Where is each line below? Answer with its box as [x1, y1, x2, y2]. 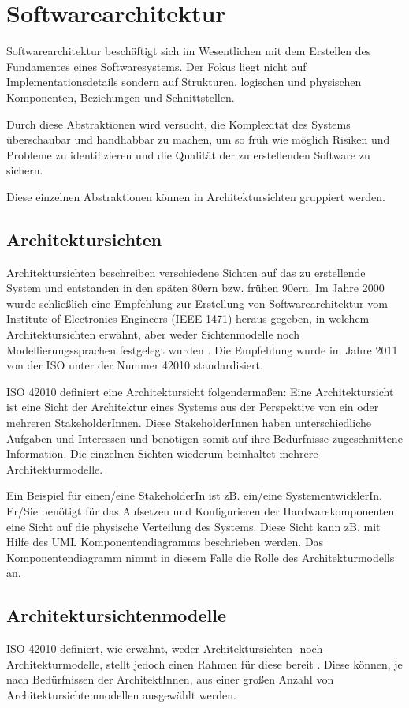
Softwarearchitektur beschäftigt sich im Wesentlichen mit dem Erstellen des [6, 43, 371, 59]
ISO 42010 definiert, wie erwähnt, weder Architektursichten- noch [6, 640, 323, 657]
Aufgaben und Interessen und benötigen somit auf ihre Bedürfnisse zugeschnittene [6, 429, 403, 446]
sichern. [6, 162, 43, 178]
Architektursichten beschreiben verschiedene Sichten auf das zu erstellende [6, 264, 366, 280]
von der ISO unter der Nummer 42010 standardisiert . [6, 357, 263, 373]
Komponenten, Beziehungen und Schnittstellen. [6, 88, 235, 105]
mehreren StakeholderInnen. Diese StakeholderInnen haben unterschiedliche [6, 414, 371, 431]
